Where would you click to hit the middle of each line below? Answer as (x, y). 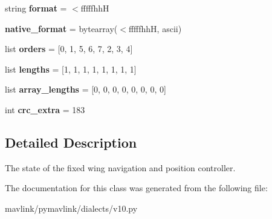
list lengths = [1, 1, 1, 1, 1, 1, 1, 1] (71, 69)
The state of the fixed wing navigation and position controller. (120, 167)
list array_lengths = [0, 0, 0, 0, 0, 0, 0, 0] (86, 89)
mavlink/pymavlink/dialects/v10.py (71, 208)
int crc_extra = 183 (45, 109)
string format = (36, 8)
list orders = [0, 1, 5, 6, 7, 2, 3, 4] (69, 49)
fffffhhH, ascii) (155, 28)
